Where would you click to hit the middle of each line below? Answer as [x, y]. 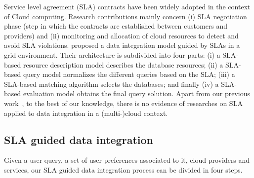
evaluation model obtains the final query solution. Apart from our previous [136, 93]
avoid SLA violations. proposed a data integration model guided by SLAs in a [122, 45]
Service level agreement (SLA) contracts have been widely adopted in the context [127, 6]
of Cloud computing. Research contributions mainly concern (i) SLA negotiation [126, 16]
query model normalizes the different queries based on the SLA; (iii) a [129, 74]
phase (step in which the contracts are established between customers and [116, 26]
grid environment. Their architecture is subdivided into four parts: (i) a [112, 54]
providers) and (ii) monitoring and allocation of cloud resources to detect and [121, 35]
